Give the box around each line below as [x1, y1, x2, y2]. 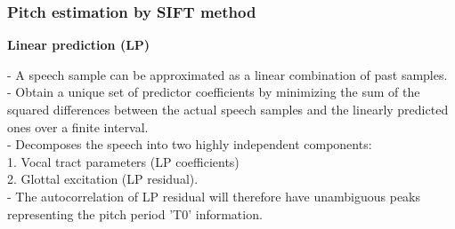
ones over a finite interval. [7, 117, 149, 136]
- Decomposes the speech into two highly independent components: [7, 135, 372, 154]
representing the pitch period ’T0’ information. [7, 204, 263, 223]
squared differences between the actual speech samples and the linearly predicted [7, 100, 449, 118]
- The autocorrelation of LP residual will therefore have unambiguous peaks [7, 186, 421, 205]
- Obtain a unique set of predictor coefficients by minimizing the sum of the [7, 83, 420, 101]
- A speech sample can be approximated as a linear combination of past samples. [7, 65, 448, 83]
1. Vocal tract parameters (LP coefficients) [7, 152, 240, 170]
